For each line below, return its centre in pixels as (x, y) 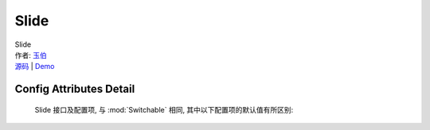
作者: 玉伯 (31, 55)
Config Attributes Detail (75, 89)
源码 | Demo (35, 67)
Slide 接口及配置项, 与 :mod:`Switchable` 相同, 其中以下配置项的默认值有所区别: (164, 109)
